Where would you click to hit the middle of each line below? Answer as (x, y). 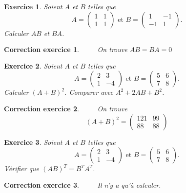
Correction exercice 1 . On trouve (66, 49)
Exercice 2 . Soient (33, 65)
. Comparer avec (89, 92)
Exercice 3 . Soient (33, 142)
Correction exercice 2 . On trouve (66, 108)
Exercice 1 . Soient (33, 6)
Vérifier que (21, 168)
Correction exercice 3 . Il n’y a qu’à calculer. (83, 184)
